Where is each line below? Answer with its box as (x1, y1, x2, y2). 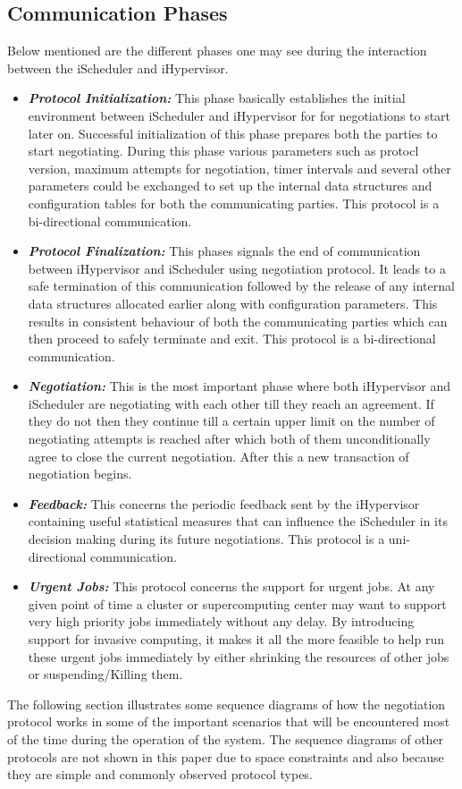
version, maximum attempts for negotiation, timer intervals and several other (28, 158, 451, 177)
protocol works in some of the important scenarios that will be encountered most (7, 712, 450, 731)
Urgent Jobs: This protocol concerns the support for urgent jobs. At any (28, 577, 435, 596)
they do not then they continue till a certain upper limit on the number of (28, 411, 435, 430)
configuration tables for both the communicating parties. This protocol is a (28, 193, 440, 212)
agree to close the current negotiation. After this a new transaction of (28, 446, 409, 465)
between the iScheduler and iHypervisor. (7, 58, 229, 77)
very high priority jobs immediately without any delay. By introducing (28, 612, 415, 631)
